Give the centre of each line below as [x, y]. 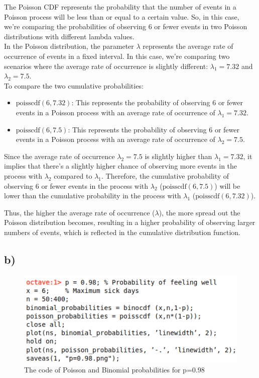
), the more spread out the [200, 212]
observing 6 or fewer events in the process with [76, 185]
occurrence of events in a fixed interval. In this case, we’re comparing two [117, 56]
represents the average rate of [188, 46]
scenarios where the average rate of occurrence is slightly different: [106, 66]
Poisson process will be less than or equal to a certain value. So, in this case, [122, 16]
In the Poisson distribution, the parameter [69, 46]
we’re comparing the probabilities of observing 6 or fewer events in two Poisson [126, 26]
